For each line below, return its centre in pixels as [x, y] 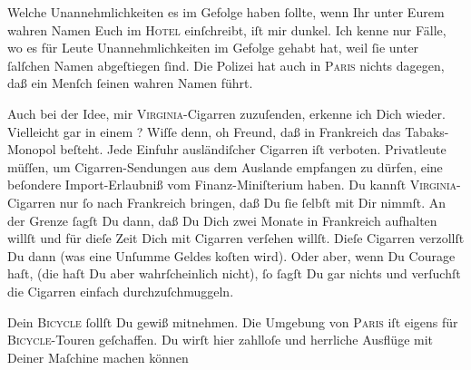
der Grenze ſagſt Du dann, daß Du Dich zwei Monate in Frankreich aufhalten [222, 220]
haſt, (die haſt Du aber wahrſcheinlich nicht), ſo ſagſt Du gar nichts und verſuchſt [234, 273]
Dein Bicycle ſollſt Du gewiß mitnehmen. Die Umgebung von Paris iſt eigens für [233, 321]
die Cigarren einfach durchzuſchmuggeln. [121, 291]
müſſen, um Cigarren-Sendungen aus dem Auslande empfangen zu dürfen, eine [225, 166]
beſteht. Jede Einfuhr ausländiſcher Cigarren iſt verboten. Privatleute [253, 149]
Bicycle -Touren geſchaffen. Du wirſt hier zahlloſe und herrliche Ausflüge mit [221, 340]
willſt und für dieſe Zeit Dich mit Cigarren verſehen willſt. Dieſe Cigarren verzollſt [236, 238]
